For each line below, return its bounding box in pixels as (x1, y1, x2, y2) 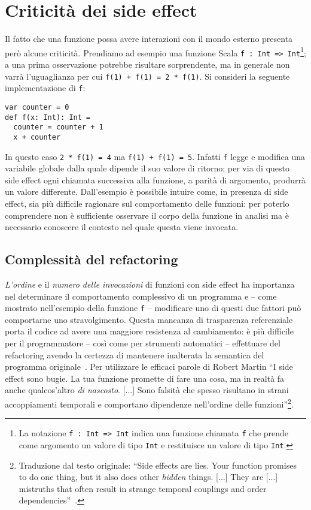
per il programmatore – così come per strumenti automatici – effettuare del (5, 337, 280, 349)
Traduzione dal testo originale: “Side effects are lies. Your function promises (19, 458, 297, 471)
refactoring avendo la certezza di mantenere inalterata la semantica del (5, 348, 264, 361)
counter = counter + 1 (13, 123, 103, 132)
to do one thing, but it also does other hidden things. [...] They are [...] (19, 470, 278, 483)
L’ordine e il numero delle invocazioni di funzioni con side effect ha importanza (5, 277, 295, 290)
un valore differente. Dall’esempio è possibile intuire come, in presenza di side (5, 185, 288, 198)
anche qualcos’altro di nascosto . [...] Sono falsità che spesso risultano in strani (5, 384, 289, 396)
